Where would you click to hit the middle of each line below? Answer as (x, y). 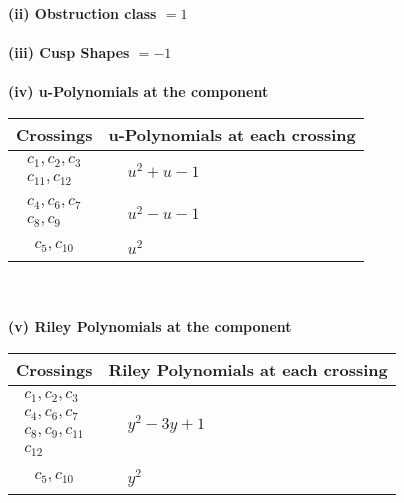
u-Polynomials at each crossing (232, 134)
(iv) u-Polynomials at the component (138, 91)
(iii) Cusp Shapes (69, 52)
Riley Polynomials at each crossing (248, 369)
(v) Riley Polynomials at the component (150, 326)
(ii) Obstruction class (82, 13)
